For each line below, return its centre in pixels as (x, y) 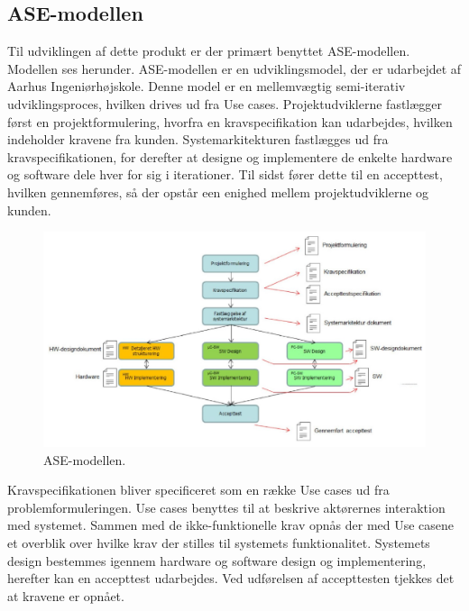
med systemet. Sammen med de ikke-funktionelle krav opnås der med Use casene (231, 525)
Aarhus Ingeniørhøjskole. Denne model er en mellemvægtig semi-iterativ (207, 86)
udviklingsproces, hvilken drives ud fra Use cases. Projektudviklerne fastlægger (225, 103)
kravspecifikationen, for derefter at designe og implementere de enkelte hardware (230, 156)
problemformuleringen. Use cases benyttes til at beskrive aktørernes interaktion (226, 507)
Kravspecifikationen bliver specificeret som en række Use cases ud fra (198, 490)
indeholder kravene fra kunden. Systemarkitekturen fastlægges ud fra (198, 139)
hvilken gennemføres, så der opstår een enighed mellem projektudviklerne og (218, 192)
